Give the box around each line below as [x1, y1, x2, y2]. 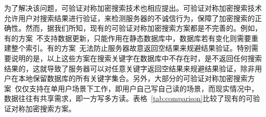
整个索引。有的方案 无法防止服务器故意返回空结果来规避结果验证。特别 [11, 43, 251, 53]
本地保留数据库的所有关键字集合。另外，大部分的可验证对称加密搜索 [18, 73, 248, 84]
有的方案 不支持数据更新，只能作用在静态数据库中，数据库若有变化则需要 [4, 32, 251, 43]
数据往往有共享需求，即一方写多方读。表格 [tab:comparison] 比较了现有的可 [4, 93, 253, 104]
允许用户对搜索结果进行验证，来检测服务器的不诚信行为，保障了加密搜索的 [4, 12, 255, 23]
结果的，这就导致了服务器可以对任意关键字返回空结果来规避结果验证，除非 [4, 63, 255, 73]
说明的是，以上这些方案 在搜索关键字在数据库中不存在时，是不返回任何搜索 [11, 52, 262, 63]
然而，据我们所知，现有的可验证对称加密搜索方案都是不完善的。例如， [25, 23, 262, 33]
